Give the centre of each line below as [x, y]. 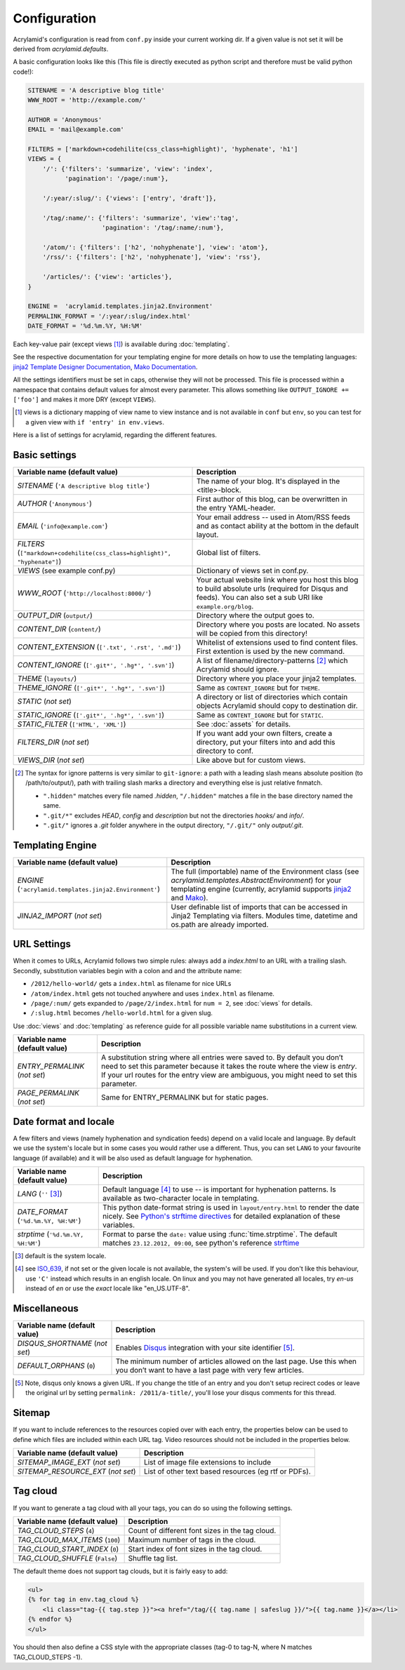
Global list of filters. [228, 553]
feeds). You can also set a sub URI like [259, 598]
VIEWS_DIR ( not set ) [51, 760]
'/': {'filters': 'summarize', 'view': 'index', [128, 169]
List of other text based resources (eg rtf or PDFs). [228, 1471]
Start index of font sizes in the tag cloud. [195, 1549]
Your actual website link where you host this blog [277, 580]
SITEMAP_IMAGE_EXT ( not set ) [69, 1462]
